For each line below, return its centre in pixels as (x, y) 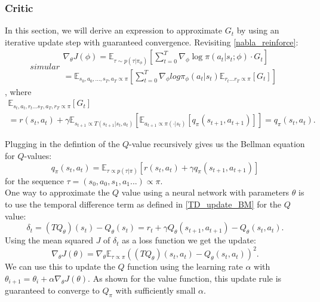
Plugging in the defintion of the (62, 144)
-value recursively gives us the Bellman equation (217, 144)
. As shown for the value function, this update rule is (185, 278)
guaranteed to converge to (52, 290)
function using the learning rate (185, 266)
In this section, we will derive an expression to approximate (114, 30)
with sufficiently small (156, 290)
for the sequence (34, 180)
